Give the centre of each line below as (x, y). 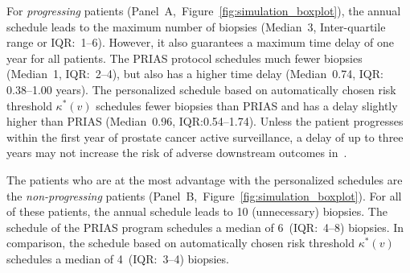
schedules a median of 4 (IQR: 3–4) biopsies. (118, 258)
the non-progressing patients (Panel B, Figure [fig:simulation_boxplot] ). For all (204, 195)
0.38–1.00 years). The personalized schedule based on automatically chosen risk (201, 89)
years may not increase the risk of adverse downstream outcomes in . (177, 153)
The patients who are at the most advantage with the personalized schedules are (205, 179)
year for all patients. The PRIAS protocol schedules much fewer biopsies (184, 58)
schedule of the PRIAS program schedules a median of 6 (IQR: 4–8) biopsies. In (205, 227)
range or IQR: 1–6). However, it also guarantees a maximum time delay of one (200, 42)
